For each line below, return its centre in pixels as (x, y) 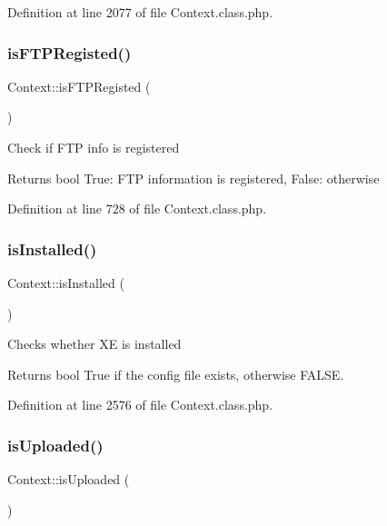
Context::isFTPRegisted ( (79, 86)
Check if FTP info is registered (94, 147)
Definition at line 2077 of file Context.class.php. (140, 12)
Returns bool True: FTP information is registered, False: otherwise (193, 178)
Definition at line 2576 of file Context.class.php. (140, 405)
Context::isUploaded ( (69, 479)
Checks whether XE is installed (94, 344)
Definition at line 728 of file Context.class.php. (137, 208)
